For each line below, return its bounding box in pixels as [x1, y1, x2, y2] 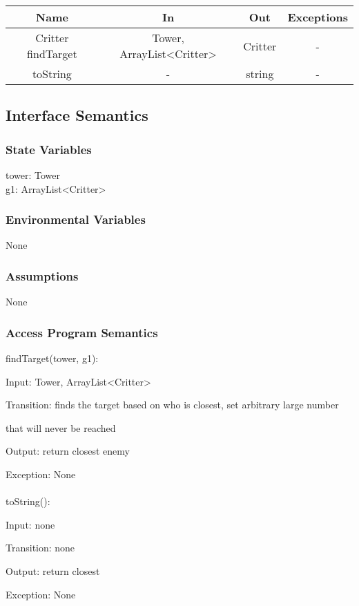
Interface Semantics [6, 104, 148, 126]
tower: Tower [6, 168, 61, 182]
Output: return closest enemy [6, 444, 130, 458]
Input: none [6, 517, 55, 531]
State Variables [6, 140, 92, 158]
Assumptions [6, 267, 79, 284]
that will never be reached [6, 420, 116, 435]
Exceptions [287, 9, 348, 25]
